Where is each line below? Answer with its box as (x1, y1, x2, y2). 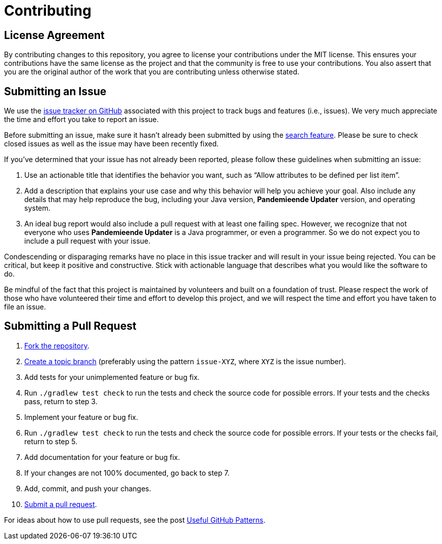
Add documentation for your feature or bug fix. (24, 452, 180, 461)
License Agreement (4, 28, 105, 42)
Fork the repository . (24, 341, 90, 350)
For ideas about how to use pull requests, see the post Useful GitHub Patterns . (4, 515, 266, 524)
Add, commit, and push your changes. (24, 484, 151, 493)
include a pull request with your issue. (24, 237, 151, 246)
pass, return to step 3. (24, 397, 98, 406)
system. (24, 204, 51, 213)
